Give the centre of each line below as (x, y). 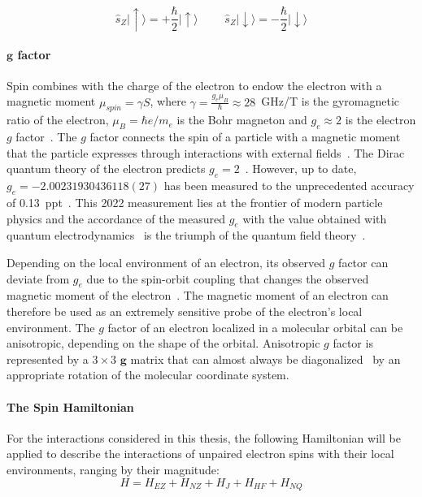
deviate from (38, 278)
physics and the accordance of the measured (116, 218)
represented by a (48, 359)
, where (168, 101)
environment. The (51, 327)
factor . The (46, 137)
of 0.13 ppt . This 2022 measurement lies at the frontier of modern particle (195, 202)
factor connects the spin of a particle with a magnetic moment (245, 137)
